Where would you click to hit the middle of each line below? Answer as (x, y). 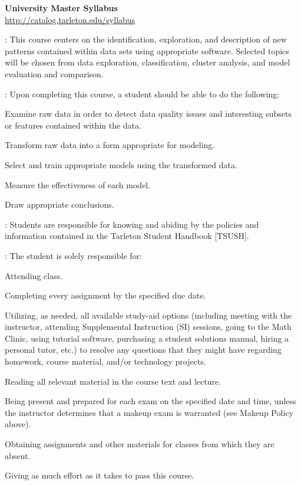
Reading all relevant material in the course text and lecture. (113, 381)
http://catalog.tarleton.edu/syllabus (70, 19)
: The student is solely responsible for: (74, 255)
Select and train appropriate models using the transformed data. (121, 164)
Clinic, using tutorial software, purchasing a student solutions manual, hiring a (147, 338)
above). (18, 424)
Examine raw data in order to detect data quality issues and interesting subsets (148, 114)
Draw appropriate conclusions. (59, 204)
